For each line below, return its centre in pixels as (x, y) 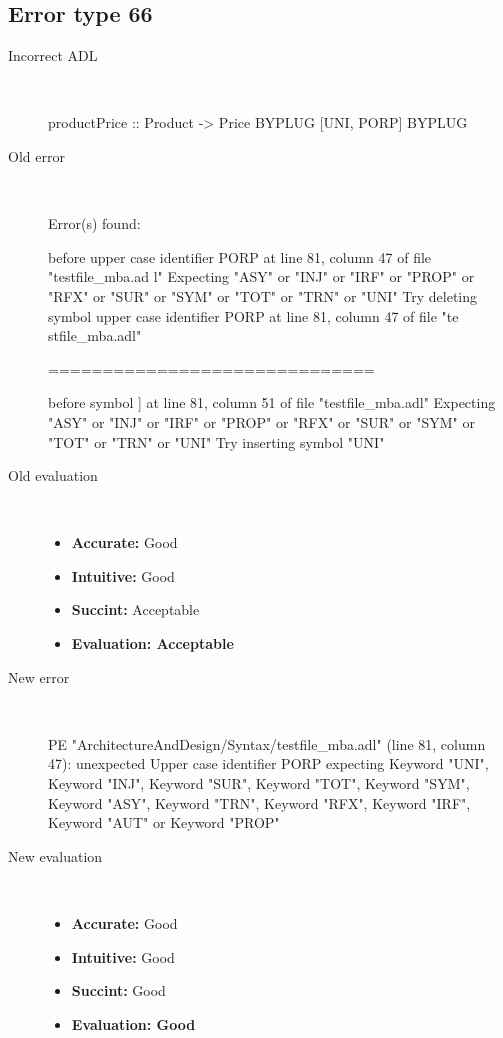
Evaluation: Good (133, 1023)
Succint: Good (118, 990)
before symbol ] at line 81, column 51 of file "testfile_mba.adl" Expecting (272, 402)
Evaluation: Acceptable (152, 643)
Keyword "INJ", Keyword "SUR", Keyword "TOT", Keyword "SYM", (259, 783)
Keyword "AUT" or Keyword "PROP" (164, 822)
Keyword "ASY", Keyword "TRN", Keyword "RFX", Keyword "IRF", (259, 802)
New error (39, 676)
